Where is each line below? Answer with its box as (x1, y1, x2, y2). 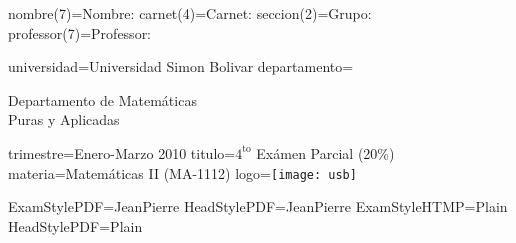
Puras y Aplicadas (8, 109, 120, 130)
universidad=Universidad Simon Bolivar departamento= (8, 56, 354, 77)
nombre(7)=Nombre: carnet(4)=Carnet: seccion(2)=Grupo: (8, 3, 372, 23)
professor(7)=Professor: (8, 22, 152, 43)
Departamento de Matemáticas (8, 89, 197, 110)
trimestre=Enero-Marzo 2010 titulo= (8, 142, 236, 163)
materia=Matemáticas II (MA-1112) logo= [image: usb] (8, 162, 357, 183)
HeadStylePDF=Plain (8, 215, 143, 236)
